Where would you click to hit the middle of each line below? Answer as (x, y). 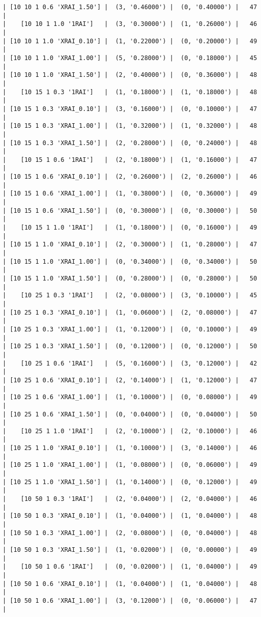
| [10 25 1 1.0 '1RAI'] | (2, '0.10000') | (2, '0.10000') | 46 (130, 431)
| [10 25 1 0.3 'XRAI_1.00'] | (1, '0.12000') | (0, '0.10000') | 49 (130, 329)
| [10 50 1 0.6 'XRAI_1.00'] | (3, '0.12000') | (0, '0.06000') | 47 (130, 600)
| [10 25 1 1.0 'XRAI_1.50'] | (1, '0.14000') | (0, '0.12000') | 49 (130, 482)
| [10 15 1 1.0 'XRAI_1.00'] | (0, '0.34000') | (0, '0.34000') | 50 (130, 261)
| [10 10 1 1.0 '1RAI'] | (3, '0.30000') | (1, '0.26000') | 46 (130, 24)
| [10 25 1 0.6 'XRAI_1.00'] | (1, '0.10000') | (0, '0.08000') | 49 (130, 397)
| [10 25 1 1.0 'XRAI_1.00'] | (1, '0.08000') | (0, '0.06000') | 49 (130, 465)
